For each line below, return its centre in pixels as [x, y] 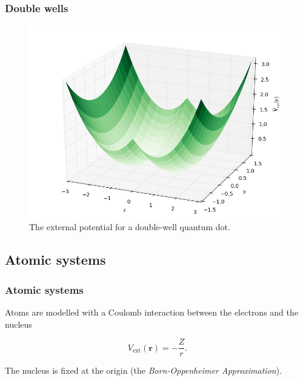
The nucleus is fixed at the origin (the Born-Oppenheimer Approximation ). [144, 370]
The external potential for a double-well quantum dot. [130, 227]
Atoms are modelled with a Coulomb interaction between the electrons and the [152, 312]
